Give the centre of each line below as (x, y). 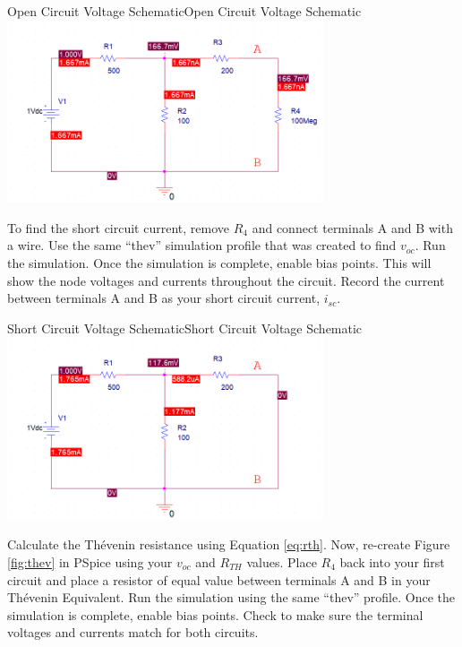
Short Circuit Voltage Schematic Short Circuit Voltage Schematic (185, 328)
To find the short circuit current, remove (118, 227)
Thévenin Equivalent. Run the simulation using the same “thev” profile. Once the (231, 597)
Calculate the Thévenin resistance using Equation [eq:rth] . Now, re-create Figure (229, 544)
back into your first (392, 562)
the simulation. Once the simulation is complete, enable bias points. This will (219, 262)
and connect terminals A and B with (352, 227)
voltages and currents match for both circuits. (133, 632)
